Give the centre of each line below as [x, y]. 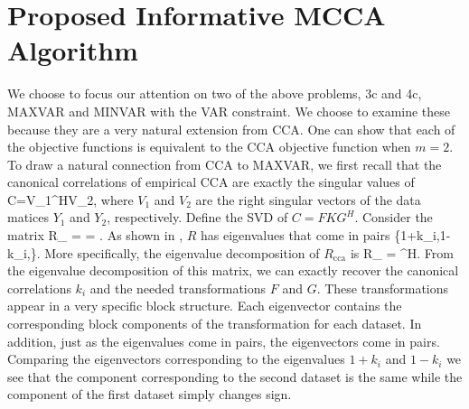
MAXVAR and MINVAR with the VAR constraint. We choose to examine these [229, 111]
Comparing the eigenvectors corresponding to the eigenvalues [176, 359]
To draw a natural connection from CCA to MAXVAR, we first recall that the [225, 164]
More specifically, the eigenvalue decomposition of [182, 252]
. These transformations [383, 288]
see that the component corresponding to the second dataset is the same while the [235, 376]
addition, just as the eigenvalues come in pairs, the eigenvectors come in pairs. [224, 341]
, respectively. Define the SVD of [197, 217]
